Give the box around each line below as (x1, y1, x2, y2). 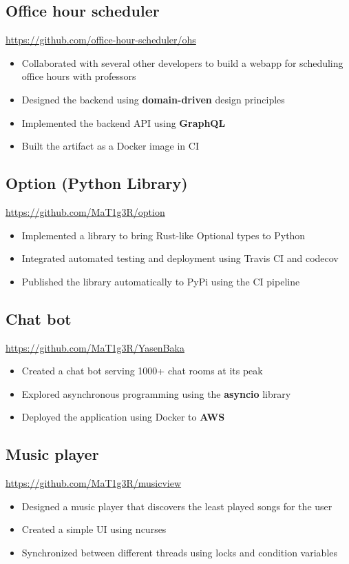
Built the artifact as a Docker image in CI (21, 139, 199, 153)
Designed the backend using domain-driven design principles (21, 92, 285, 106)
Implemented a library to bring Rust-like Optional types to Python (21, 228, 306, 242)
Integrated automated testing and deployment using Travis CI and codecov (21, 251, 339, 265)
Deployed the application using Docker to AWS (21, 410, 225, 424)
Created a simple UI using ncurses (21, 522, 167, 536)
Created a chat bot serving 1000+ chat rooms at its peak (21, 363, 263, 378)
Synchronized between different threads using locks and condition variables (21, 545, 338, 559)
